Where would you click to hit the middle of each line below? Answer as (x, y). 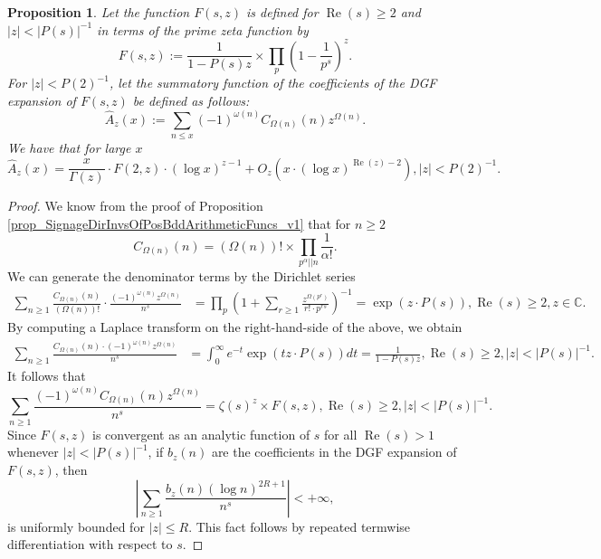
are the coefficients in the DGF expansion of (334, 452)
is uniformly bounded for (76, 526)
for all (341, 434)
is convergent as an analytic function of (201, 434)
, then (71, 469)
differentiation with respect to (90, 544)
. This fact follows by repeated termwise (300, 526)
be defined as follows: (191, 100)
